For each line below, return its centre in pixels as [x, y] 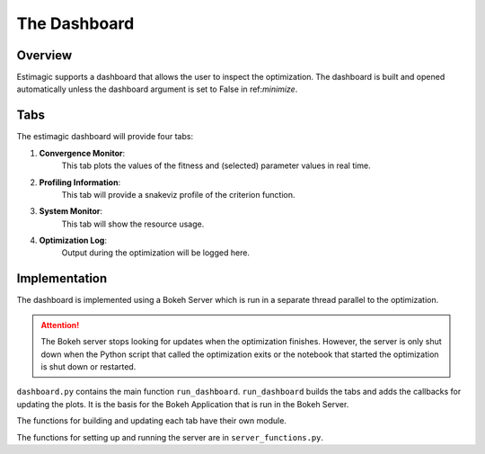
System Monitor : [71, 211]
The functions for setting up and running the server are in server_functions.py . [170, 437]
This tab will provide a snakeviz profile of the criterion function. [178, 194]
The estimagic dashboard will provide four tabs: [105, 137]
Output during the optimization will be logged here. [156, 253]
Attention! [60, 325]
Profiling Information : [80, 182]
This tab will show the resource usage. [133, 224]
